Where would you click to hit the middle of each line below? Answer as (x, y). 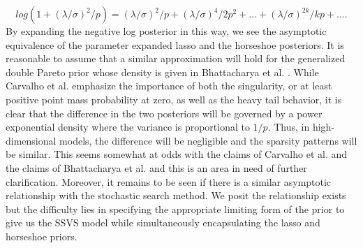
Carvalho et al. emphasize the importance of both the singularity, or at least (169, 86)
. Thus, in (289, 127)
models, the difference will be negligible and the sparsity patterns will (208, 140)
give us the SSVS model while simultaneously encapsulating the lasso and (163, 223)
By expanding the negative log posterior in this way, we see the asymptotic (166, 31)
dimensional (31, 140)
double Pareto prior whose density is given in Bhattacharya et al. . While (162, 72)
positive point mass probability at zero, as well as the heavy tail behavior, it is (174, 99)
